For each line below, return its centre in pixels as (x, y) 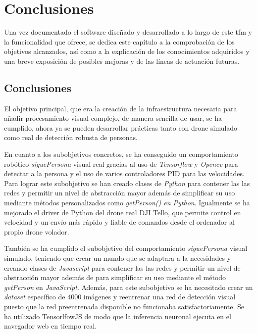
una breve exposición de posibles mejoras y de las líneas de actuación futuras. (122, 61)
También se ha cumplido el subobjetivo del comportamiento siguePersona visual (126, 248)
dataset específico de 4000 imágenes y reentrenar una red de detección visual (120, 297)
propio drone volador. (37, 231)
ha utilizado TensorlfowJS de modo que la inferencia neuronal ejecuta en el (118, 316)
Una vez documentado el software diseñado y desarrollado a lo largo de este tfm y (128, 32)
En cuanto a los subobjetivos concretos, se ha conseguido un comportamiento (121, 154)
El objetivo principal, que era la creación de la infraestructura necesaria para (121, 108)
